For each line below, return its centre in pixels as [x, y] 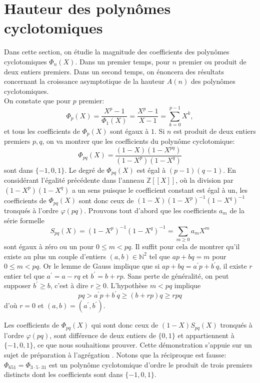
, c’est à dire [69, 285]
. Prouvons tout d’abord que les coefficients [150, 210]
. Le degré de [84, 170]
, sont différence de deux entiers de [103, 335]
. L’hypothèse [127, 285]
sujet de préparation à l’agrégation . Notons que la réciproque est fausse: [115, 355]
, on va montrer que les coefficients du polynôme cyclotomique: [138, 141]
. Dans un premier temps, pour [122, 61]
